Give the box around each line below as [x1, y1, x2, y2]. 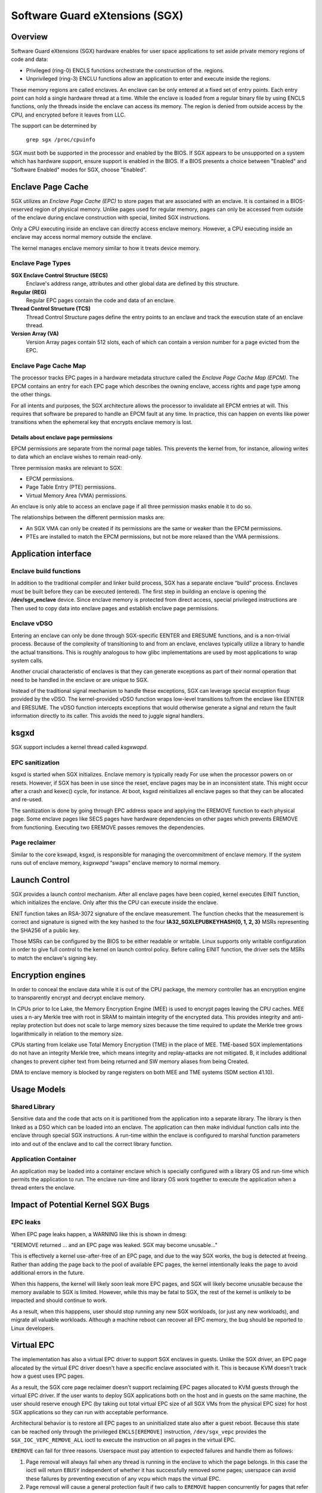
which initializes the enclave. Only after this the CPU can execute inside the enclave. [11, 899, 218, 906]
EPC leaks [11, 1218, 41, 1227]
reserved [11, 206, 33, 213]
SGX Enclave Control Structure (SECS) [11, 272, 109, 279]
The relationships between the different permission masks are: [11, 514, 165, 521]
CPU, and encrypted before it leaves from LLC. [11, 111, 126, 118]
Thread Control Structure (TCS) [11, 305, 91, 312]
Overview [11, 32, 48, 42]
